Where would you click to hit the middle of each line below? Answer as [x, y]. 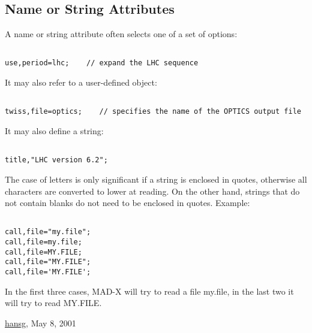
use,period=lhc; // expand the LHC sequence [102, 63]
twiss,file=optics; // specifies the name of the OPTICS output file [153, 112]
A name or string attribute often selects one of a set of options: [121, 34]
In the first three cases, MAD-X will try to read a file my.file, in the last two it [149, 291]
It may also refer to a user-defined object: [81, 82]
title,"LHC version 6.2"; [56, 160]
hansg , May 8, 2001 [40, 323]
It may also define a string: [54, 131]
